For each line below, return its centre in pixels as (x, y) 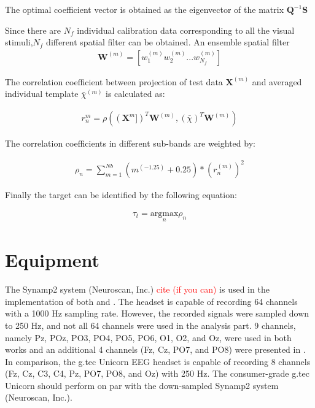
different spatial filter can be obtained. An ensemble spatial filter (168, 42)
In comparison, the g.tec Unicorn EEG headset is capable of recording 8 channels (158, 361)
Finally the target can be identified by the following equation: (121, 195)
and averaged (277, 81)
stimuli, (19, 42)
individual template (42, 94)
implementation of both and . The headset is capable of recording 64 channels (151, 301)
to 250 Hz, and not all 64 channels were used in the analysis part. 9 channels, (150, 325)
